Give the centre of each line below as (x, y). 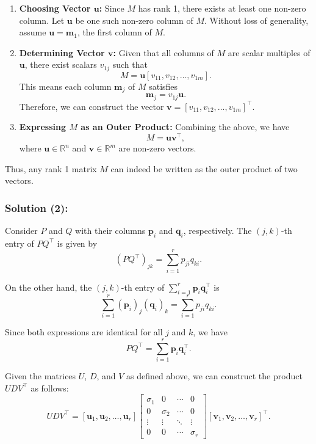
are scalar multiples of (269, 52)
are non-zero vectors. (157, 148)
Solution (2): (37, 207)
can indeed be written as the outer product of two (204, 168)
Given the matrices (41, 376)
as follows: (50, 388)
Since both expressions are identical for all (84, 332)
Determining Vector (62, 52)
